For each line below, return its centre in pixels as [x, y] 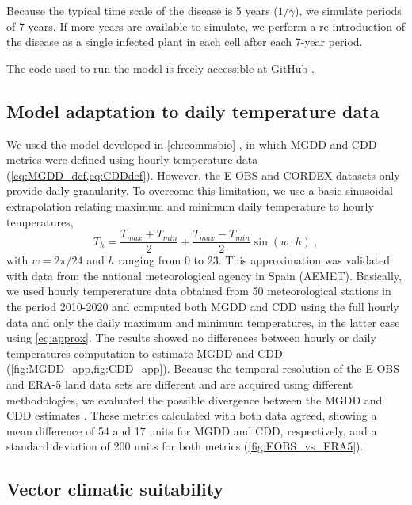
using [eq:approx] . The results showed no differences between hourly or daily [191, 338]
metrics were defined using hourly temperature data [132, 159]
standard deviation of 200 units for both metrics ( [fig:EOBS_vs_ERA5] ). [185, 446]
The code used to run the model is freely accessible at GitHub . [160, 68]
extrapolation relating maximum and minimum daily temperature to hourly [190, 205]
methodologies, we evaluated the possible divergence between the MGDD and [195, 399]
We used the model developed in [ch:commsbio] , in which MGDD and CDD [192, 144]
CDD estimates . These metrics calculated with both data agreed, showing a [192, 415]
